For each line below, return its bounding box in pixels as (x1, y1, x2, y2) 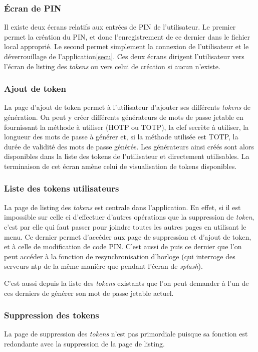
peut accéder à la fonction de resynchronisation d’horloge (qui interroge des (4, 251, 235, 261)
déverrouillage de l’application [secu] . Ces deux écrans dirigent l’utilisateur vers (4, 51, 244, 61)
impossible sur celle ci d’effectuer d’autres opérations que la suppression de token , (4, 212, 254, 222)
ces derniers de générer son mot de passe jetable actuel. (4, 287, 174, 298)
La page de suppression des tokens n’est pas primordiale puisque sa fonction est (4, 328, 248, 339)
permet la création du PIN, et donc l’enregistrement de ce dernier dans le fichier (4, 31, 250, 42)
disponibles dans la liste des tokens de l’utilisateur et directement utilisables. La (4, 151, 249, 161)
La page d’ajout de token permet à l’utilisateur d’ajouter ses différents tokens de (4, 102, 251, 112)
